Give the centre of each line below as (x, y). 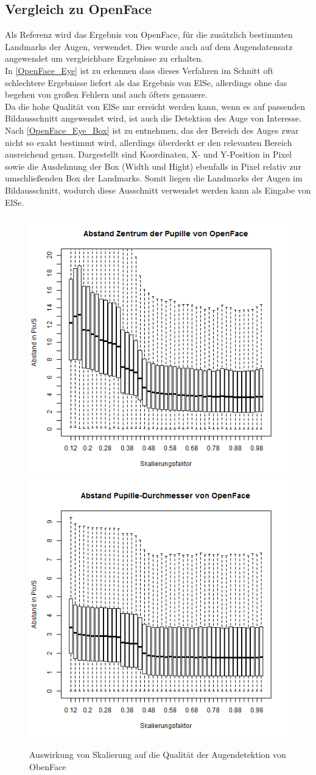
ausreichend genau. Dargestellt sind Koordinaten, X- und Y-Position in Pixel (148, 154)
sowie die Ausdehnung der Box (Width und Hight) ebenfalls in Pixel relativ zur (153, 166)
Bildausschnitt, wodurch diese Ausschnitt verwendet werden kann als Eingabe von (158, 190)
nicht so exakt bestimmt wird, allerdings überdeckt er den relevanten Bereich (149, 142)
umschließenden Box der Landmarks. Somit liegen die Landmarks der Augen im (154, 178)
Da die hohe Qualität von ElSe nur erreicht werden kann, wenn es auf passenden (155, 106)
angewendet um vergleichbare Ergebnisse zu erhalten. (104, 58)
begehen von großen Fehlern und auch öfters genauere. (106, 94)
